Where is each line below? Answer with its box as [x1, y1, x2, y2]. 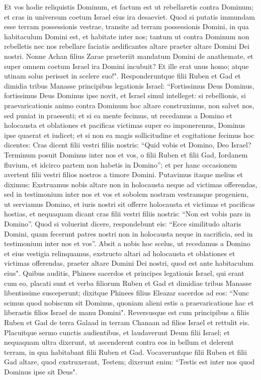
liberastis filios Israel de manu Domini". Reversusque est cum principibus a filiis [4, 307, 249, 318]
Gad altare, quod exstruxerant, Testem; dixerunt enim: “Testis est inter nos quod [4, 356, 255, 367]
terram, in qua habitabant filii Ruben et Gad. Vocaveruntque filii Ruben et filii [4, 346, 247, 357]
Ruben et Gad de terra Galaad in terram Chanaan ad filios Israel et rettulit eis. [4, 317, 250, 327]
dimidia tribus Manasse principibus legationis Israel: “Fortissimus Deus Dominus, [4, 80, 254, 91]
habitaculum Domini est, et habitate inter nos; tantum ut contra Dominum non [4, 31, 249, 41]
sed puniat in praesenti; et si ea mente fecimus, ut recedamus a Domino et [4, 110, 233, 120]
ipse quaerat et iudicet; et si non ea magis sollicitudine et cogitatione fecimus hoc [4, 129, 254, 140]
